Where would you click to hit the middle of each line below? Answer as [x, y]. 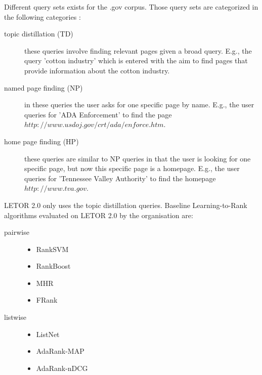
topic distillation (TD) [39, 34]
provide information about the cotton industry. [97, 70]
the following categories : [42, 16]
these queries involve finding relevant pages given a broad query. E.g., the [138, 50]
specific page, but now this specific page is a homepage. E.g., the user [132, 168]
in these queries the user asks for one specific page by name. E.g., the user [139, 105]
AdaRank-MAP [60, 351]
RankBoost [53, 266]
